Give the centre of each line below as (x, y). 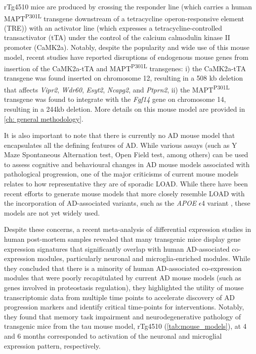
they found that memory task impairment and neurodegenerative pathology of (123, 316)
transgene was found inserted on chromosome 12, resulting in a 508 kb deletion (124, 78)
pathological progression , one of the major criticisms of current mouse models (121, 174)
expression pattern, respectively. (52, 345)
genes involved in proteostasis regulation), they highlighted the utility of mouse (124, 287)
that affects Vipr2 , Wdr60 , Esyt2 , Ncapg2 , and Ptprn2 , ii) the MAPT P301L (117, 89)
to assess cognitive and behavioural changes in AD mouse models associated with (127, 164)
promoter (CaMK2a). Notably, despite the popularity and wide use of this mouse (127, 47)
